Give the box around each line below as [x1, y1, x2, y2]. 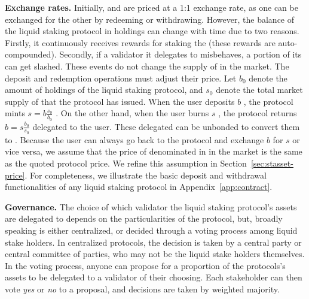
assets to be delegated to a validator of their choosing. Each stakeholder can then [5, 271, 302, 283]
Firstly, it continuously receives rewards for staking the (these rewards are [5, 36, 276, 49]
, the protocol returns [218, 107, 297, 119]
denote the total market [216, 83, 303, 96]
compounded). [5, 48, 57, 61]
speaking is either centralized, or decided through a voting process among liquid [5, 224, 298, 236]
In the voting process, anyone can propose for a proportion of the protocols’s [5, 259, 286, 271]
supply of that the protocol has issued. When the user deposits [5, 95, 235, 107]
